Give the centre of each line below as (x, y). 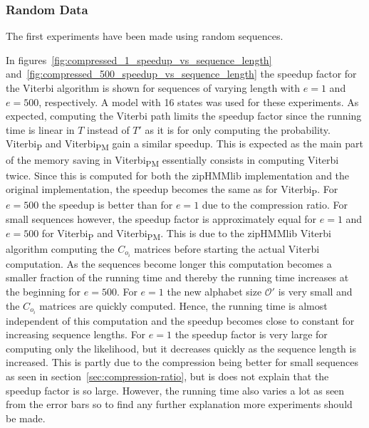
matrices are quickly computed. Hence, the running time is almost (183, 305)
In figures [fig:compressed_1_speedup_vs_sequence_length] (139, 59)
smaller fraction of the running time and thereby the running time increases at (177, 277)
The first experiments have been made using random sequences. (145, 36)
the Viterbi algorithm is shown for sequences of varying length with (153, 88)
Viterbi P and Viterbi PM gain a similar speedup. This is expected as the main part (184, 145)
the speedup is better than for (107, 205)
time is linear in (40, 129)
